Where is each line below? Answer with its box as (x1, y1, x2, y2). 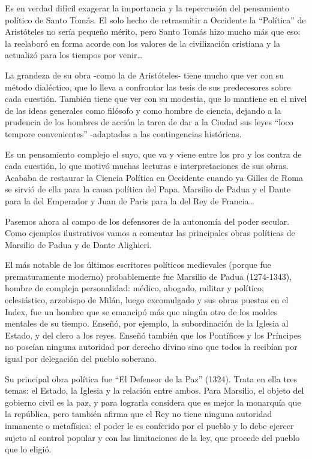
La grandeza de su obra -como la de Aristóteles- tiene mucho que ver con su (5, 68, 284, 81)
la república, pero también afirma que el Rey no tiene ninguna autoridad (5, 407, 272, 420)
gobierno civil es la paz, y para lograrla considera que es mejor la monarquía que (5, 395, 301, 408)
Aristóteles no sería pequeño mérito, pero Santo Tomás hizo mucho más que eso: (5, 25, 301, 38)
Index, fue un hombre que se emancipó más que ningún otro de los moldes (5, 305, 278, 318)
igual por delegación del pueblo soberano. (5, 352, 157, 365)
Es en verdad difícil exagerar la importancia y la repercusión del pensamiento (5, 2, 289, 14)
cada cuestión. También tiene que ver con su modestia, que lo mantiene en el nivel (5, 92, 307, 105)
